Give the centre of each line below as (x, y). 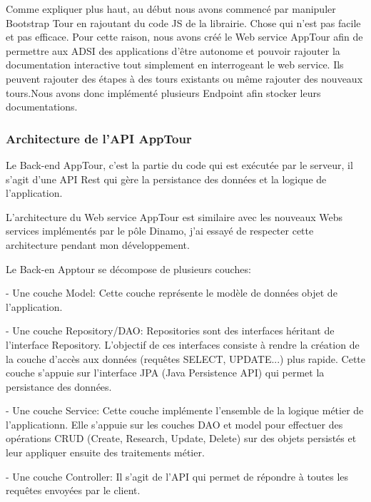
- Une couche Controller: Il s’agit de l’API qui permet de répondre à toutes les (177, 476)
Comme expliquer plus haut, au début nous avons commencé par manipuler (171, 9)
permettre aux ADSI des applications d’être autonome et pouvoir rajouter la (173, 50)
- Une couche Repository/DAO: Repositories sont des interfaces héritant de (170, 331)
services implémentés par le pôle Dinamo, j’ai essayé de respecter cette (160, 231)
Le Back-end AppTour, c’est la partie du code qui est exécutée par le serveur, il (179, 164)
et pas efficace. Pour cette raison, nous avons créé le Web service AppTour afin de (184, 37)
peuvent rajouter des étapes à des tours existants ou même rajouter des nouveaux (184, 78)
